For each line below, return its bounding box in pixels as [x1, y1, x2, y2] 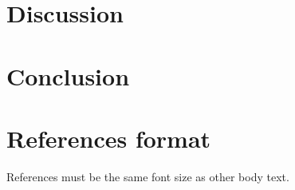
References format [6, 121, 211, 154]
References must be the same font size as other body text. [6, 168, 289, 184]
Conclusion [6, 59, 130, 92]
